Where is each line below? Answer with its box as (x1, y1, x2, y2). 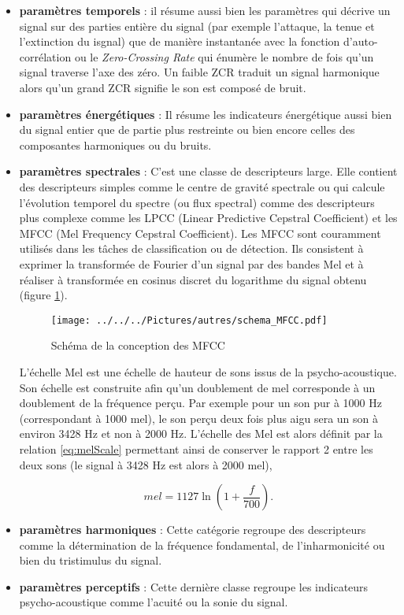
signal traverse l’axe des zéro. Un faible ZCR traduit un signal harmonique (19, 64, 380, 80)
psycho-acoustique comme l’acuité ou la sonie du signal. (19, 594, 288, 610)
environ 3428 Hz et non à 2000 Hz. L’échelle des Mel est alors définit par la (19, 425, 383, 442)
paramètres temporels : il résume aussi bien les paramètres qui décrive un (19, 2, 391, 18)
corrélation (19, 48, 72, 65)
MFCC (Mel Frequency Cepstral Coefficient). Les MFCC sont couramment (19, 224, 381, 241)
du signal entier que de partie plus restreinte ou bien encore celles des (19, 121, 355, 138)
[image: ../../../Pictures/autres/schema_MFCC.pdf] (50, 314, 328, 326)
